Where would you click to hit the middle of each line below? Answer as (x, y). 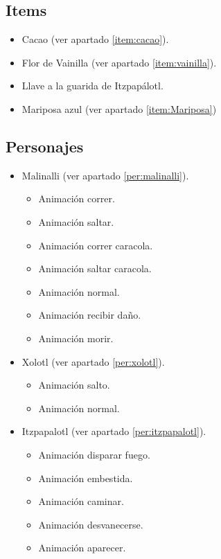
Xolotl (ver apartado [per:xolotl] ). (93, 361)
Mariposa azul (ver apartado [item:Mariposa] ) (119, 108)
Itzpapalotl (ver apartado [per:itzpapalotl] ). (114, 431)
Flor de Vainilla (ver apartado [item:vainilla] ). (119, 62)
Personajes (45, 146)
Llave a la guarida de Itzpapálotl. (92, 86)
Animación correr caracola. (96, 245)
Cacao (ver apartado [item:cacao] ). (95, 39)
